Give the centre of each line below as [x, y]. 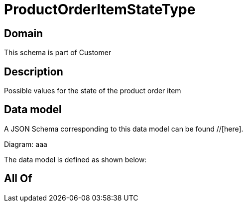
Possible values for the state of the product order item [93, 91]
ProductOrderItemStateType [100, 9]
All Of [18, 179]
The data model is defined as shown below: [75, 159]
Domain [24, 33]
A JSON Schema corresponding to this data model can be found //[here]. [124, 129]
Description [34, 71]
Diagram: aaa [26, 144]
